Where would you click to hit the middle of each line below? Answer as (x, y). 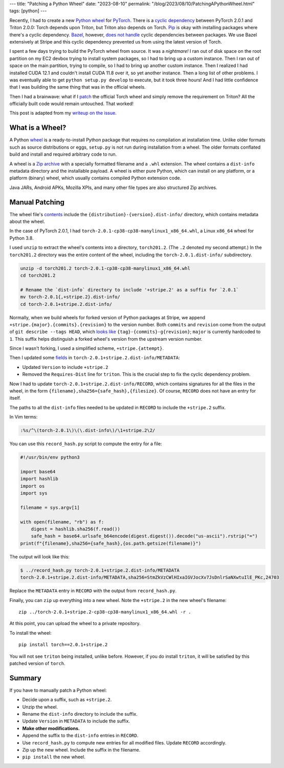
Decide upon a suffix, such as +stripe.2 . (67, 700)
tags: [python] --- (28, 11)
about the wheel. (27, 222)
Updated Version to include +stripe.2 (65, 367)
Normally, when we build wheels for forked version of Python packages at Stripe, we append (107, 317)
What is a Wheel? (38, 128)
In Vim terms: (24, 417)
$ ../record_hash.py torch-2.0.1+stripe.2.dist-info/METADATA (100, 570)
